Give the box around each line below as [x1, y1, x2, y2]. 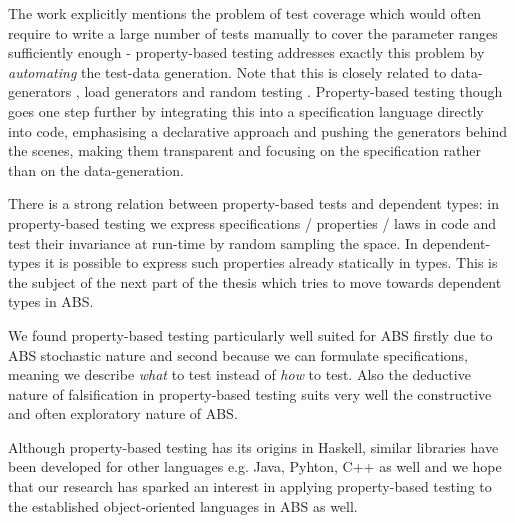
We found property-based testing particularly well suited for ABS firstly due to [8, 324, 493, 345]
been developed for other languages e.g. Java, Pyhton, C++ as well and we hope [8, 456, 502, 477]
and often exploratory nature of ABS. [8, 403, 238, 424]
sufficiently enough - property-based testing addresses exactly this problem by [8, 42, 485, 63]
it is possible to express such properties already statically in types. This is [45, 252, 498, 273]
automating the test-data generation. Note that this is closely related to [8, 61, 447, 82]
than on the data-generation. [8, 159, 184, 180]
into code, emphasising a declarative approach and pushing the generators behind [8, 120, 508, 141]
